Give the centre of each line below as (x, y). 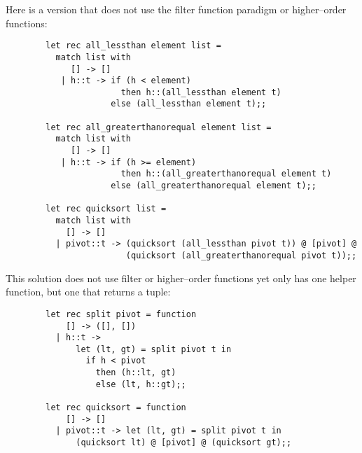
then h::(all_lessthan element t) (201, 92)
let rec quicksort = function (116, 408)
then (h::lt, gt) (136, 373)
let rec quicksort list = (106, 209)
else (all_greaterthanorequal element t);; (214, 186)
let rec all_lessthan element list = (133, 46)
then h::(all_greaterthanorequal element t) (226, 174)
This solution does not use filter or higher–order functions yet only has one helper (181, 278)
